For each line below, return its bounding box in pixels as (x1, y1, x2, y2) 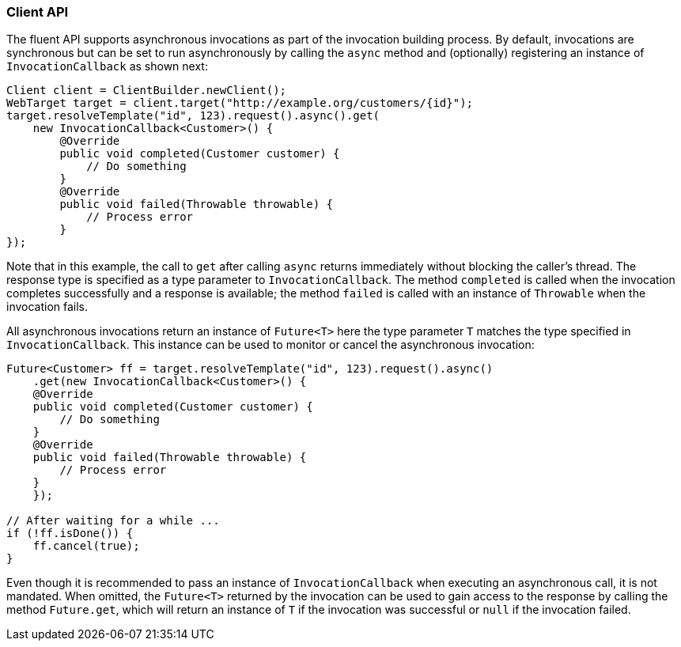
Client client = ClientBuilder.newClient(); (6, 84, 287, 97)
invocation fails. (6, 300, 89, 314)
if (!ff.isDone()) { (6, 527, 134, 540)
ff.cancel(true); (32, 539, 140, 553)
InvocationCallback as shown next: (6, 59, 208, 74)
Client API (6, 4, 69, 20)
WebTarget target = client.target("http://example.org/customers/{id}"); (6, 96, 474, 110)
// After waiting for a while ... (6, 514, 220, 528)
